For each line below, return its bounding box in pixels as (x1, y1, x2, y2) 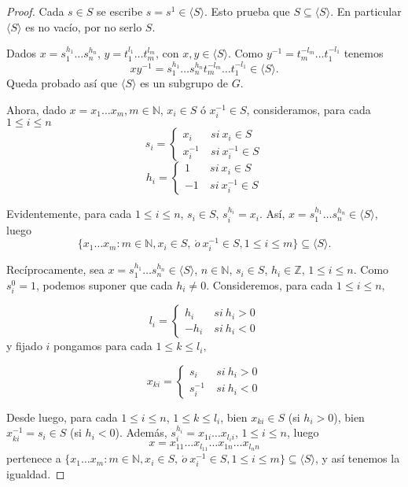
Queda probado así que (6, 75, 118, 91)
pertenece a (6, 450, 61, 467)
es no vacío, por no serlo (25, 18, 142, 35)
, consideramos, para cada (246, 101, 371, 118)
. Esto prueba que (204, 3, 290, 19)
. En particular (330, 3, 402, 19)
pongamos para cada (53, 338, 153, 354)
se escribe (97, 3, 143, 19)
